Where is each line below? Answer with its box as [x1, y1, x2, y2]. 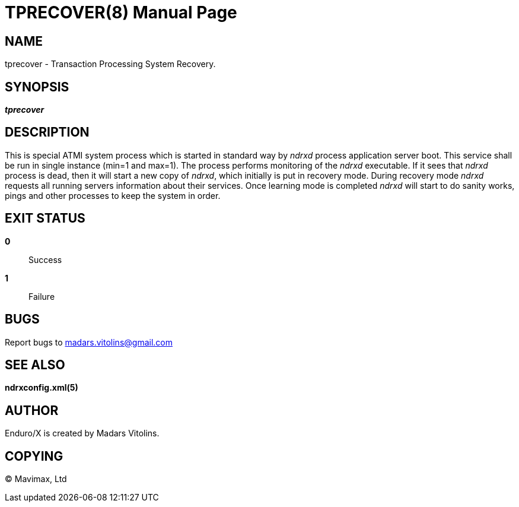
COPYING [5, 448, 63, 464]
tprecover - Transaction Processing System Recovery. [5, 59, 216, 69]
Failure [28, 291, 55, 302]
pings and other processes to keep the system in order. [5, 190, 221, 201]
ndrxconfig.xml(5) [5, 382, 78, 393]
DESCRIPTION [5, 125, 90, 140]
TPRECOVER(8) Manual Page [5, 2, 237, 23]
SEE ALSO [5, 357, 65, 372]
